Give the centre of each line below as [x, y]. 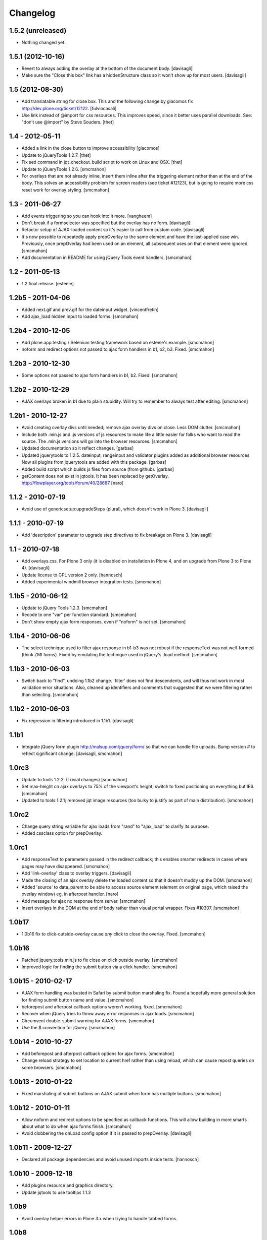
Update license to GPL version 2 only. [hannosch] [72, 575]
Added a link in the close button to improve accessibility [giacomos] [91, 148]
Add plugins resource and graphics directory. [67, 1185]
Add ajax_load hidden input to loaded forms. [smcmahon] [80, 316]
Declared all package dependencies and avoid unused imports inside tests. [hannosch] [110, 1159]
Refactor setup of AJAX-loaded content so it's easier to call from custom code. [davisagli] [113, 230]
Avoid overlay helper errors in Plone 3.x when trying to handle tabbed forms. [99, 1218]
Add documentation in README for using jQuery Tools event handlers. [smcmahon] [107, 257]
